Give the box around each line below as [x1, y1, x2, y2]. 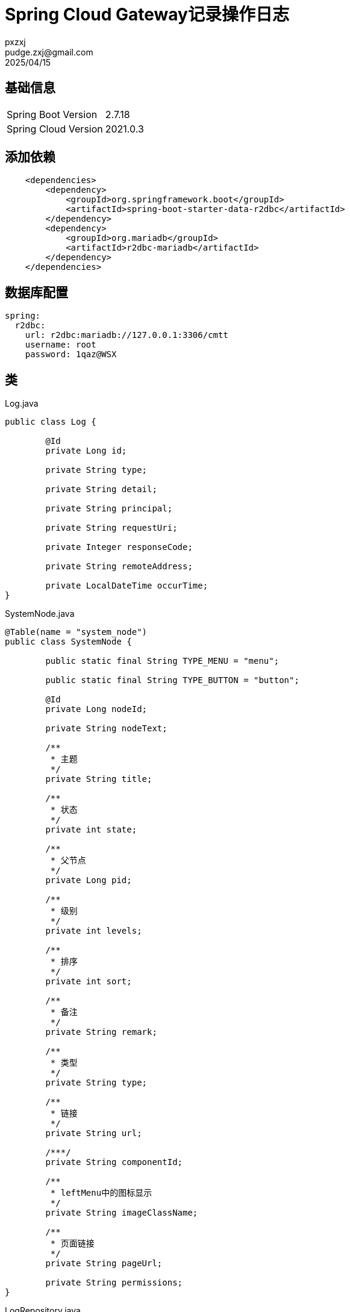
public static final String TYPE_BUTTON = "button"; [45, 675, 299, 686]
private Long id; [45, 446, 127, 456]
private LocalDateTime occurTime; [45, 581, 208, 591]
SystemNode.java [5, 608, 75, 619]
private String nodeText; [45, 723, 167, 734]
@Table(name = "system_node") [5, 627, 148, 637]
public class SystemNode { [5, 637, 132, 647]
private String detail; [45, 484, 157, 495]
